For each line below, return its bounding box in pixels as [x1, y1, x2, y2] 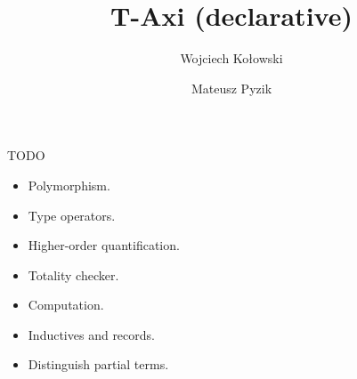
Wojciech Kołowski [180, 49, 283, 68]
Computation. [28, 295, 104, 314]
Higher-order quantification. [28, 236, 180, 254]
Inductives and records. [28, 325, 155, 343]
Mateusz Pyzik [191, 78, 272, 97]
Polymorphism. [28, 175, 110, 194]
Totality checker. [28, 265, 119, 284]
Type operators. [28, 206, 116, 224]
